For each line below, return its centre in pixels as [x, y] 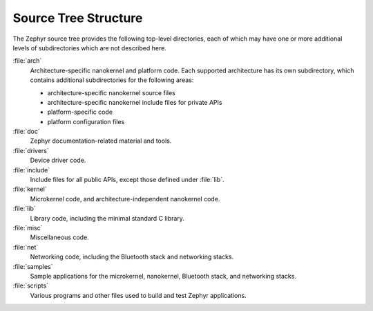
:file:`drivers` [31, 150]
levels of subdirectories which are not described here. [90, 48]
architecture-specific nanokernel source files [111, 92]
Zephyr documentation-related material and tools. [101, 141]
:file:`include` [31, 170]
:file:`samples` [33, 266]
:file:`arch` [27, 61]
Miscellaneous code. [59, 237]
